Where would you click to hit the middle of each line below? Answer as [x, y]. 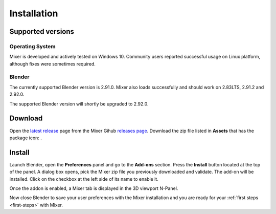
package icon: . [26, 138]
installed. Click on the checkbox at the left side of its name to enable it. [84, 179]
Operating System [32, 46]
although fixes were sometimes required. [52, 63]
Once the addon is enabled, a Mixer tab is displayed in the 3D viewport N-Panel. [94, 188]
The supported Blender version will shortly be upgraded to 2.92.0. [79, 104]
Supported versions [42, 31]
